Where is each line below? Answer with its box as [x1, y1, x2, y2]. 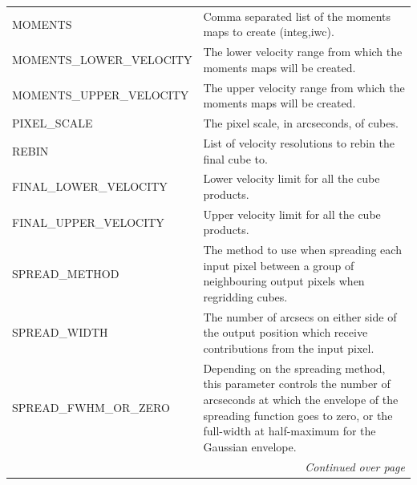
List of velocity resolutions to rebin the [203, 134, 395, 151]
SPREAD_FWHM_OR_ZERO [12, 398, 170, 415]
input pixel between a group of [203, 257, 354, 273]
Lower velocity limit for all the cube [203, 170, 380, 187]
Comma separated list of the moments [203, 7, 391, 24]
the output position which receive [203, 324, 368, 341]
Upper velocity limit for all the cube [203, 205, 381, 222]
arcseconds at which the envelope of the [203, 391, 399, 408]
